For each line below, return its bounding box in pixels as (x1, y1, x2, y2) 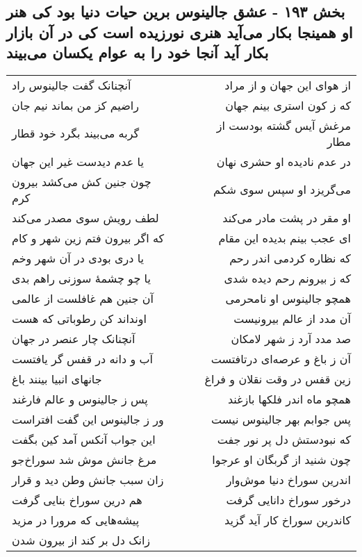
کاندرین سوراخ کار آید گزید (224, 511, 351, 528)
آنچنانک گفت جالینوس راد (12, 76, 131, 93)
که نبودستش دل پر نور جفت (217, 431, 351, 447)
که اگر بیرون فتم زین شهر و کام (12, 229, 165, 246)
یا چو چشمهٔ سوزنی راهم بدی (12, 269, 151, 286)
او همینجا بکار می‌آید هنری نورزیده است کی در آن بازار (6, 21, 353, 42)
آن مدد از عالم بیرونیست (233, 310, 351, 326)
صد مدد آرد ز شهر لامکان (231, 330, 351, 347)
